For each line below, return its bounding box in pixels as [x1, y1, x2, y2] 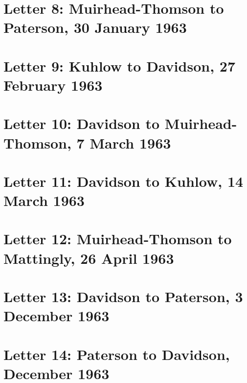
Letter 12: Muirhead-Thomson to [3, 229, 232, 249]
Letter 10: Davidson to [3, 113, 160, 133]
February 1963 [3, 75, 103, 95]
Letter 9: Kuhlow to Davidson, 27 [3, 55, 235, 76]
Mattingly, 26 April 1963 [3, 248, 174, 268]
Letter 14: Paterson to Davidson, [3, 344, 230, 364]
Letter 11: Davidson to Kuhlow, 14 [3, 171, 244, 191]
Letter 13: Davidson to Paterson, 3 [3, 286, 243, 306]
